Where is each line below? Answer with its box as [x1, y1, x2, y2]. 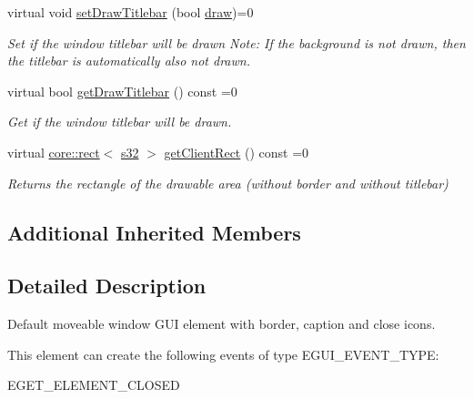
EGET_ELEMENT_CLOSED [7, 375, 180, 394]
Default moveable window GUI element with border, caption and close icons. [7, 314, 436, 333]
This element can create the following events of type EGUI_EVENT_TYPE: [7, 344, 439, 363]
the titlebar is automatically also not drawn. [7, 51, 250, 70]
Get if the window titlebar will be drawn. [7, 112, 232, 131]
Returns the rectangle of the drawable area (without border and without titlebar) [7, 173, 449, 192]
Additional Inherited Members [7, 218, 301, 246]
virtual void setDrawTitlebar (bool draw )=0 [7, 3, 254, 21]
